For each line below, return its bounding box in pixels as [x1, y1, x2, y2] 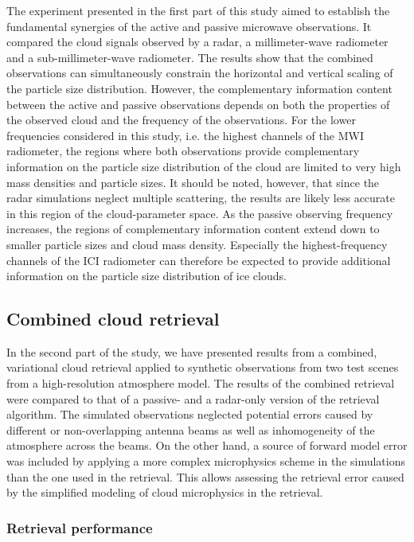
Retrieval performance [6, 517, 153, 537]
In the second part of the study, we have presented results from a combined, [6, 343, 377, 360]
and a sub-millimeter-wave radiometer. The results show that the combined [6, 49, 373, 65]
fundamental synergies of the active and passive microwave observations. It [6, 18, 372, 34]
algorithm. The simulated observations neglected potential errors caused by [6, 406, 373, 423]
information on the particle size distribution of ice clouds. [6, 267, 287, 284]
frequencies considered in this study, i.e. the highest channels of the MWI [6, 127, 364, 143]
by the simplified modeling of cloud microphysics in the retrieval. [6, 484, 323, 501]
